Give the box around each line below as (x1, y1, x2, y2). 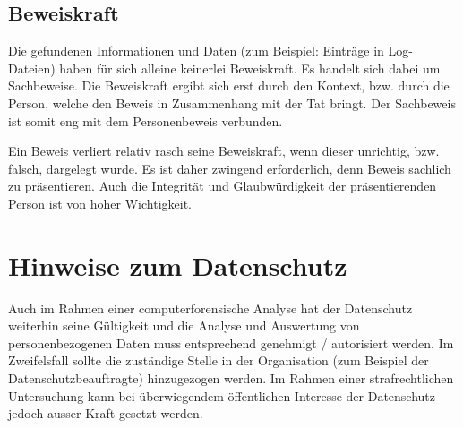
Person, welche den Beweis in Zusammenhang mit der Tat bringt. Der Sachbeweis (8, 93, 456, 112)
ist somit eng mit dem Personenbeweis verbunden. (8, 111, 283, 130)
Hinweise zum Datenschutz (8, 246, 347, 283)
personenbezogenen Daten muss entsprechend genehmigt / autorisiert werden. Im (8, 333, 454, 352)
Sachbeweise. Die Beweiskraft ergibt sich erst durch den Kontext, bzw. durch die (8, 76, 450, 95)
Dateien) (8, 58, 56, 77)
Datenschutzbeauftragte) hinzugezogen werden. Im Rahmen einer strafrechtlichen (8, 369, 454, 388)
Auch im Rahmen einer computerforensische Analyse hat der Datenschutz (8, 298, 413, 317)
